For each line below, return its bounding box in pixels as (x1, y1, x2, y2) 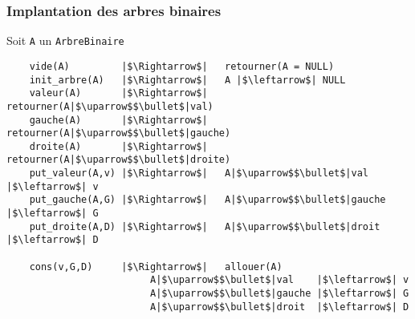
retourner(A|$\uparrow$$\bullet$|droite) (6, 154, 231, 166)
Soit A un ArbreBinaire (6, 32, 124, 49)
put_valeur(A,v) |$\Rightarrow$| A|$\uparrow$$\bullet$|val (29, 168, 369, 180)
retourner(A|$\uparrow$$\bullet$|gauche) (6, 127, 231, 139)
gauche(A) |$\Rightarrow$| (29, 114, 208, 126)
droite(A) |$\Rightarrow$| (29, 140, 208, 152)
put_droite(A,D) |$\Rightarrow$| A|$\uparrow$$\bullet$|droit (29, 220, 380, 232)
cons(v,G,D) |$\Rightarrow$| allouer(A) (29, 260, 283, 273)
